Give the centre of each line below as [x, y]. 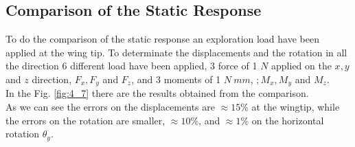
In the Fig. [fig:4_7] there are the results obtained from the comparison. [157, 93]
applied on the [301, 66]
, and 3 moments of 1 [176, 79]
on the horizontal [288, 120]
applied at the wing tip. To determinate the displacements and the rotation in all [176, 52]
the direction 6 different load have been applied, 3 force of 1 [131, 66]
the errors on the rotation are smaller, [85, 120]
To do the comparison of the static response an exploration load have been [162, 39]
